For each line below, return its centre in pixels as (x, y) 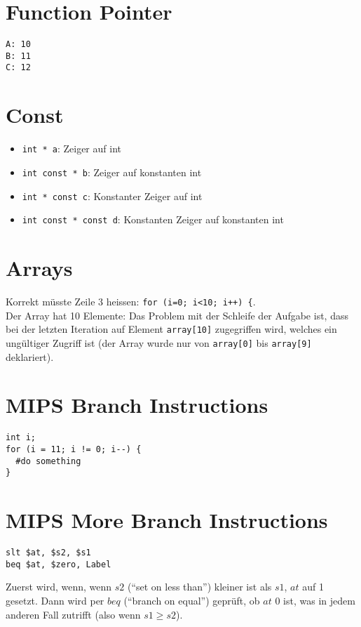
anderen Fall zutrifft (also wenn (73, 614)
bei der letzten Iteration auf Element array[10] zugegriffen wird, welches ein (171, 329)
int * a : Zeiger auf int (71, 148)
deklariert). (30, 356)
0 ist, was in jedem (315, 600)
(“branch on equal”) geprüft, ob (192, 600)
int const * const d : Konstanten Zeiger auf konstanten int (153, 219)
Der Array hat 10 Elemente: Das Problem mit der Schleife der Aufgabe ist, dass (177, 315)
